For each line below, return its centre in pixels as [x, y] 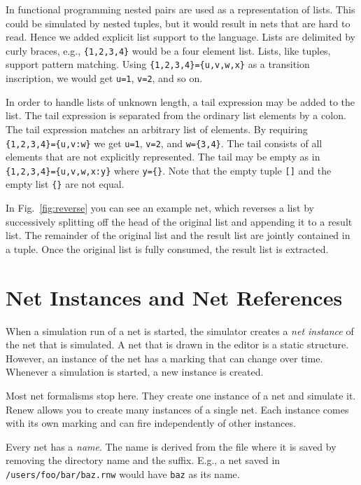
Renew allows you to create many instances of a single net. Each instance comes [177, 409]
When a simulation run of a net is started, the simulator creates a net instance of [180, 330]
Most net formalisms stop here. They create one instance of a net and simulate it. [181, 395]
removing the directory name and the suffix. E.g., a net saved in [143, 460]
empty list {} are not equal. [65, 184]
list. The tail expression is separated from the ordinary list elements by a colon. [176, 115]
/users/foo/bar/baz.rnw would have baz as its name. [123, 473]
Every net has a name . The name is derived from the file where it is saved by [171, 446]
